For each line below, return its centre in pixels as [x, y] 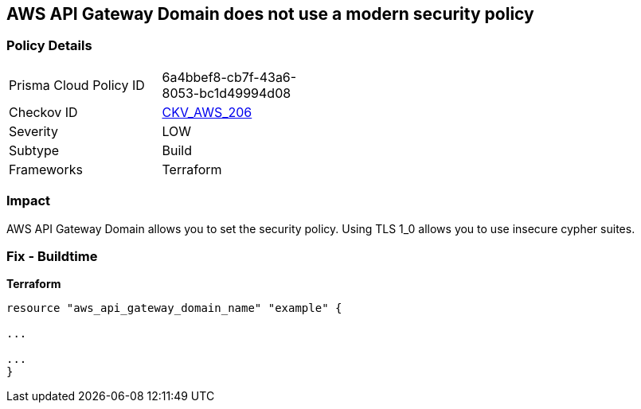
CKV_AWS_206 [207, 112]
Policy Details [49, 46]
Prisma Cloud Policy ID [77, 85]
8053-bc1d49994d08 [227, 93]
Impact [29, 201]
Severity [33, 131]
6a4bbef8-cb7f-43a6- [229, 77]
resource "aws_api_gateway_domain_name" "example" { [174, 308]
